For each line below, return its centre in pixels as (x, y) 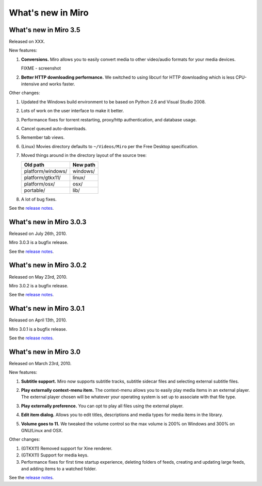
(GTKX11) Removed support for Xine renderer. (67, 448)
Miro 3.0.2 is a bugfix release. (39, 285)
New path (84, 165)
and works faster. (58, 84)
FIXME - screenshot (41, 68)
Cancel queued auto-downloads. (54, 128)
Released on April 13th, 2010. (38, 320)
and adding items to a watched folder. (59, 469)
